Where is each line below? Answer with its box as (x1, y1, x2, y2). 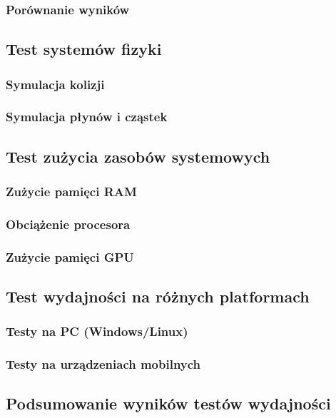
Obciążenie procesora (6, 215, 131, 233)
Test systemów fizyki (6, 38, 162, 60)
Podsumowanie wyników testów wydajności (6, 392, 331, 414)
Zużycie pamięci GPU (6, 248, 134, 265)
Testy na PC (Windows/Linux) (6, 322, 188, 340)
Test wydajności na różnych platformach (6, 285, 310, 307)
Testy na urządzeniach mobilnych (6, 355, 201, 373)
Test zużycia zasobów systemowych (6, 145, 270, 167)
